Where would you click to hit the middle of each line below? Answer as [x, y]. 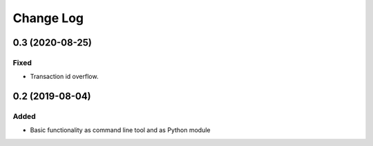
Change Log [48, 18]
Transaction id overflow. [64, 77]
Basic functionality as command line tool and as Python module [120, 130]
